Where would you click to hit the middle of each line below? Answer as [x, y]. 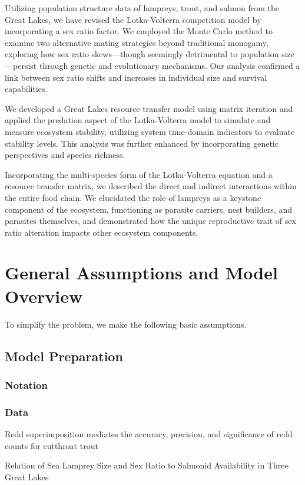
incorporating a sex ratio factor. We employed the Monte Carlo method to [139, 31]
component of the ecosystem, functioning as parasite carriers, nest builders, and [149, 209]
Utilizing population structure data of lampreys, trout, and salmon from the [142, 8]
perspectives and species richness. [65, 155]
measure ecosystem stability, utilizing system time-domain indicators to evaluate [150, 131]
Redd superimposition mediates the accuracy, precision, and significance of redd [149, 434]
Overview [44, 296]
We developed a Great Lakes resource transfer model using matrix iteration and [149, 108]
